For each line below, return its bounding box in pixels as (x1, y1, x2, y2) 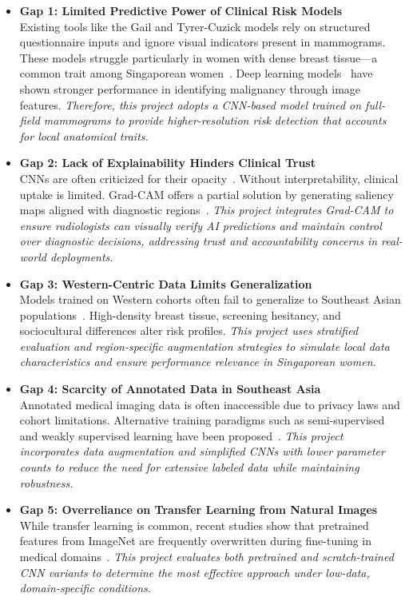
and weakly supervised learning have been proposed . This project (19, 427, 343, 444)
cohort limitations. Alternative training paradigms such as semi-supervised (19, 412, 385, 428)
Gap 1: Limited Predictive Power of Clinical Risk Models (19, 2, 343, 18)
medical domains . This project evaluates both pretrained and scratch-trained (19, 548, 394, 564)
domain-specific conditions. (19, 579, 152, 596)
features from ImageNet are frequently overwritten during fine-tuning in (19, 532, 372, 549)
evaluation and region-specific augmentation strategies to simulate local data (19, 337, 390, 354)
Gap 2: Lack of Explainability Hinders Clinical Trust (19, 154, 316, 171)
